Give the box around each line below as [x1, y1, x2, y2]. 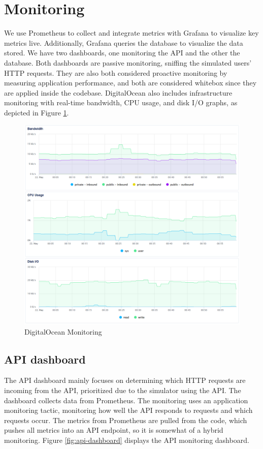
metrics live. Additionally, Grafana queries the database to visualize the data [4, 37, 243, 48]
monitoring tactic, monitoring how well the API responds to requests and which [4, 405, 253, 415]
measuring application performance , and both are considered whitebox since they [4, 77, 257, 88]
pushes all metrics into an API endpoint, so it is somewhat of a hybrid [4, 425, 223, 435]
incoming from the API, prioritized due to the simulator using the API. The [4, 384, 241, 395]
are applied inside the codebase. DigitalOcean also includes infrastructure [4, 87, 233, 98]
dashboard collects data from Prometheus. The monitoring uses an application [4, 395, 248, 405]
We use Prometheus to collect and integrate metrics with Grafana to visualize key [4, 27, 259, 38]
